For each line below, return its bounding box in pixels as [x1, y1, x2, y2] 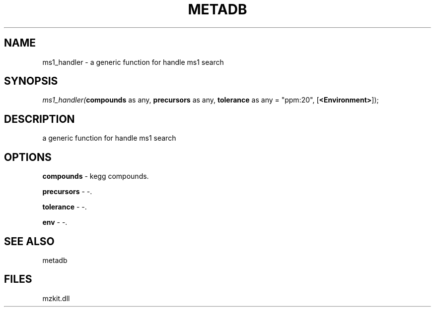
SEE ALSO [4, 235, 55, 248]
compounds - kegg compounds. [42, 172, 149, 181]
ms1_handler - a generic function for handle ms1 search [42, 57, 224, 66]
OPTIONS [4, 151, 52, 163]
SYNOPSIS [4, 75, 58, 88]
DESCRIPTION [4, 112, 75, 125]
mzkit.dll [42, 294, 70, 303]
